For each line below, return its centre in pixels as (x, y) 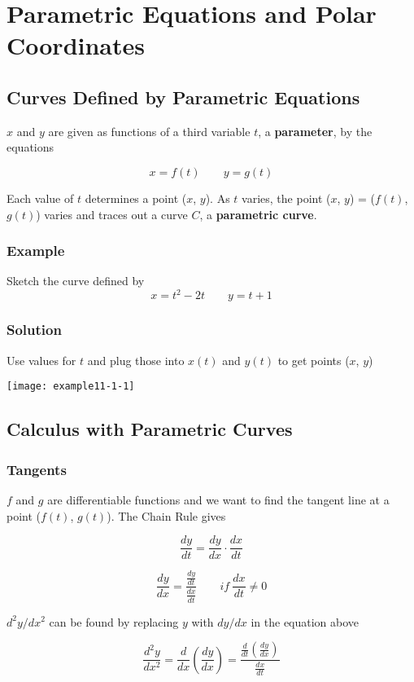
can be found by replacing (114, 621)
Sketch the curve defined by (76, 281)
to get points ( (314, 360)
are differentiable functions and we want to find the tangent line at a (218, 499)
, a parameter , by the (315, 131)
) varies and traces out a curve (112, 214)
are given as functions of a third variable (149, 131)
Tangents (37, 469)
